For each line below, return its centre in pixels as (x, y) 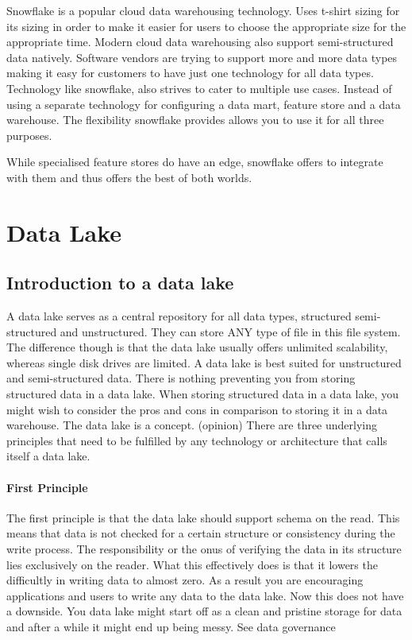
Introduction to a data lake (120, 283)
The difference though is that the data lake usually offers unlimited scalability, (197, 347)
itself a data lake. (48, 456)
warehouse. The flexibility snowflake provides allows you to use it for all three (195, 120)
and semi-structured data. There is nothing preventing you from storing (181, 378)
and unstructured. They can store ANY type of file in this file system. (230, 331)
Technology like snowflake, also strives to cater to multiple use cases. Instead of (199, 88)
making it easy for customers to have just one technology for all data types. (190, 73)
